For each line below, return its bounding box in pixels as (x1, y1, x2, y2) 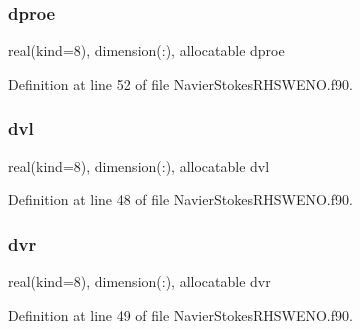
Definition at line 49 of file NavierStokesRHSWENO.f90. (8, 304, 353, 325)
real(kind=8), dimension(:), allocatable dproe (8, 40, 285, 61)
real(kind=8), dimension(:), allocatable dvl (8, 155, 270, 176)
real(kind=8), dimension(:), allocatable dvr (8, 271, 271, 292)
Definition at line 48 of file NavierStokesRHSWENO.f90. (8, 189, 353, 210)
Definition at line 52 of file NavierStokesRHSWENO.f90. (8, 73, 353, 94)
